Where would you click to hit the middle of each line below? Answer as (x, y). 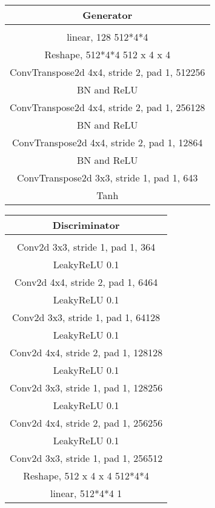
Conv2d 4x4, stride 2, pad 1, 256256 (86, 423)
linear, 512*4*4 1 (86, 493)
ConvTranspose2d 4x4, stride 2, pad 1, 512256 (107, 72)
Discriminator (86, 225)
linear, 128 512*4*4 (107, 37)
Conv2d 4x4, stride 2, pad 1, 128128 (86, 352)
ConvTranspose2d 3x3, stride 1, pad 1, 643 (107, 178)
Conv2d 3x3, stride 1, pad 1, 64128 (86, 317)
